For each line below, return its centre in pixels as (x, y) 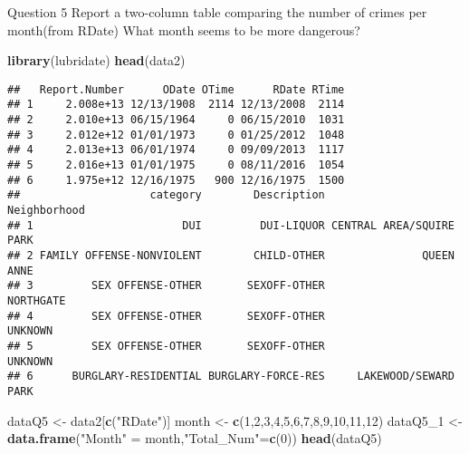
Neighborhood (46, 211)
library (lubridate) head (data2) (96, 60)
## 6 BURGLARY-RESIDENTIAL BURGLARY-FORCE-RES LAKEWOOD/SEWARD (231, 377)
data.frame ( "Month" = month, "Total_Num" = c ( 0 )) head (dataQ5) (195, 438)
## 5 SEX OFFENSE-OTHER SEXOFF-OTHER (166, 346)
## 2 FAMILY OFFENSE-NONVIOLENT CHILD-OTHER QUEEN (231, 256)
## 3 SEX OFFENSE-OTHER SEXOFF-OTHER (166, 286)
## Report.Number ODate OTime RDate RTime (176, 89)
